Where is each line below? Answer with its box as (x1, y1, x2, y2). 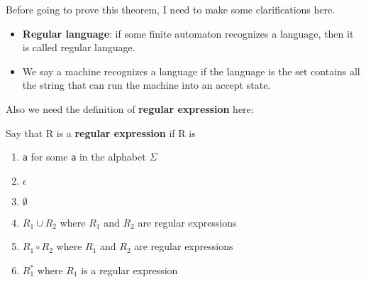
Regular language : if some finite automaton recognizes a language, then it (22, 26, 354, 40)
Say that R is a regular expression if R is (6, 125, 196, 140)
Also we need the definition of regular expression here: (6, 101, 254, 116)
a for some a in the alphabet (22, 149, 146, 164)
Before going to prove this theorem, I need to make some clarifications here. (6, 2, 335, 16)
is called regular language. (22, 40, 135, 55)
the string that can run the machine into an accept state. (22, 77, 271, 92)
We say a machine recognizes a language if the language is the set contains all (22, 63, 360, 78)
